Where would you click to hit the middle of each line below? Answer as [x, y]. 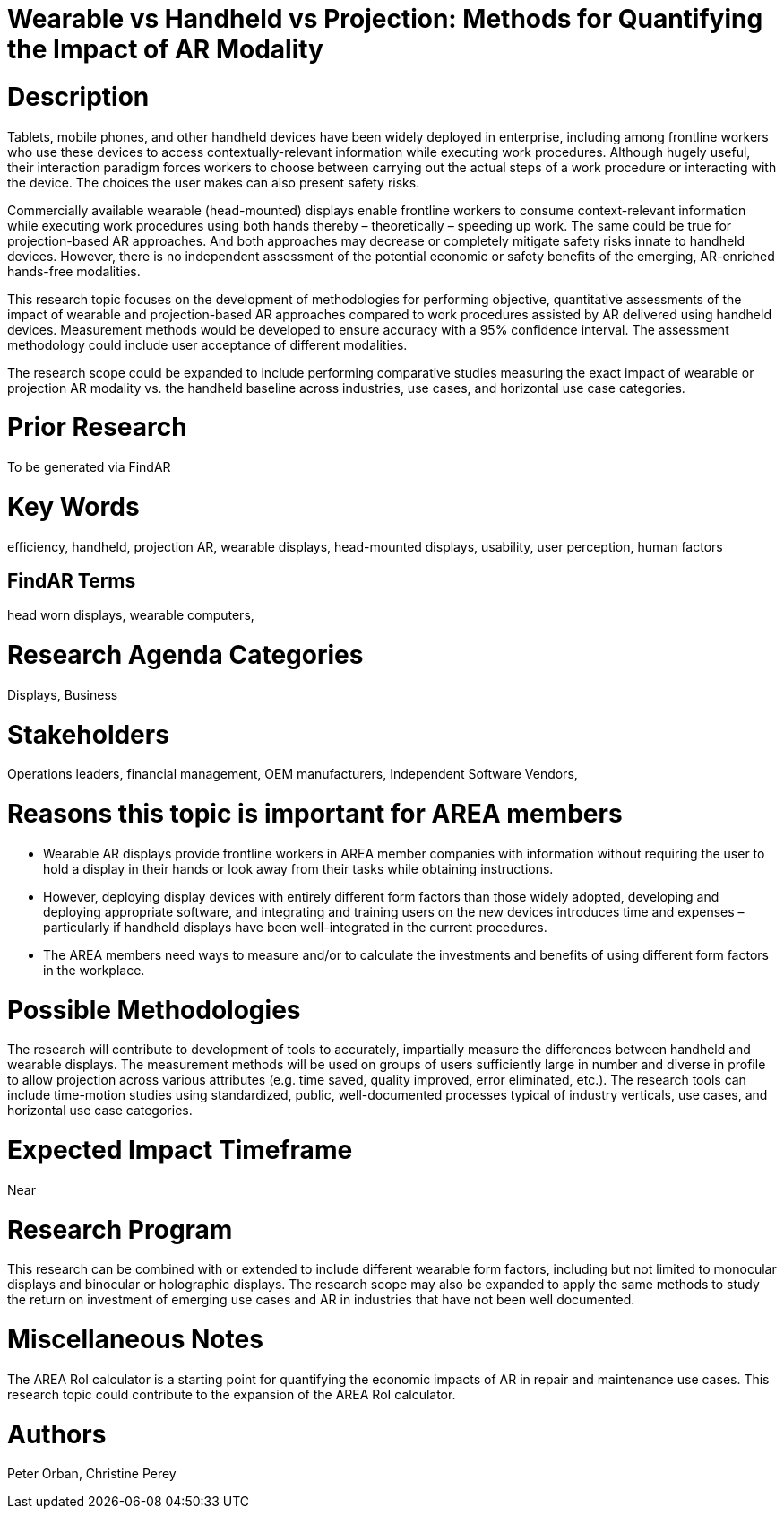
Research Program [120, 1229]
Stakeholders [88, 734]
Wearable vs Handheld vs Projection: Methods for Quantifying [385, 19]
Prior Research [97, 427]
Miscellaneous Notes [135, 1340]
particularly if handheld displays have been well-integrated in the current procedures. [295, 927]
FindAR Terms [72, 580]
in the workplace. [94, 970]
